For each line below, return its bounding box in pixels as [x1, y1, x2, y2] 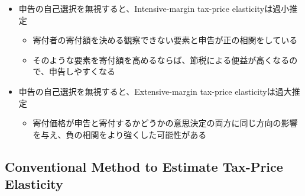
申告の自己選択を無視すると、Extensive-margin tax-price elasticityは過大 [18, 85, 292, 97]
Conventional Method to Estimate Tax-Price [5, 157, 283, 175]
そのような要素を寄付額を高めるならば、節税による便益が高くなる [33, 53, 290, 66]
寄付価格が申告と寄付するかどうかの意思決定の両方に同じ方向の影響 [33, 117, 298, 129]
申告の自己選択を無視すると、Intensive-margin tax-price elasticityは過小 [18, 2, 290, 14]
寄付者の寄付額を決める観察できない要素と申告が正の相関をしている [33, 34, 298, 46]
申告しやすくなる [49, 65, 115, 78]
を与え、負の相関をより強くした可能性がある [33, 128, 207, 140]
